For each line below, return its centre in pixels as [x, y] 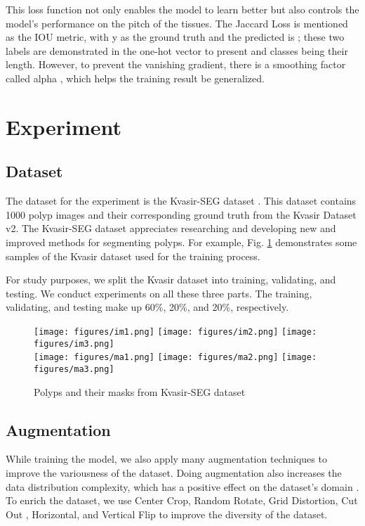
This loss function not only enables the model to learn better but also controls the [182, 9]
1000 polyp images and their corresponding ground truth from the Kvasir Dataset [181, 214]
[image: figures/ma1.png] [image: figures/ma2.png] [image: [175, 358]
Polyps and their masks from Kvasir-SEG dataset [140, 391]
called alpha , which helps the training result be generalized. [135, 78]
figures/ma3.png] [74, 369]
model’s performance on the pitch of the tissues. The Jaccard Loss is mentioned [177, 23]
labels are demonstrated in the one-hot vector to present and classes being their [177, 50]
